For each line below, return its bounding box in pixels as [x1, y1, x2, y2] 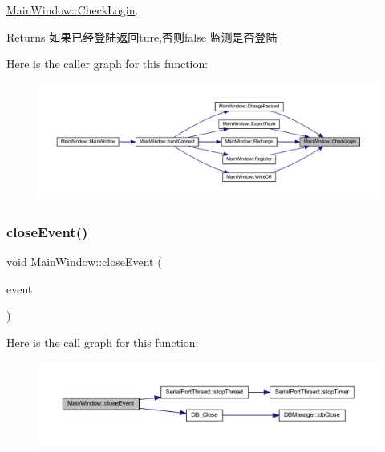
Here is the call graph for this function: [6, 333, 199, 350]
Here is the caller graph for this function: [6, 55, 209, 72]
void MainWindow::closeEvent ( [6, 253, 162, 270]
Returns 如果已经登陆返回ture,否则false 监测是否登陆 [6, 28, 278, 45]
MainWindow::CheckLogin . [6, 2, 139, 18]
